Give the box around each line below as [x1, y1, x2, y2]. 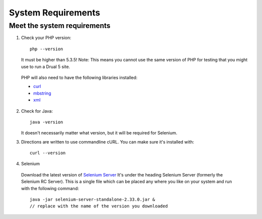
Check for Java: [21, 108, 53, 114]
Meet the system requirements [9, 21, 111, 30]
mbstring [33, 90, 51, 96]
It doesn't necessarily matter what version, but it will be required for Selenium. [21, 130, 178, 136]
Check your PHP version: [21, 35, 71, 41]
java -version [30, 119, 63, 125]
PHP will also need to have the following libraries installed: [21, 74, 138, 80]
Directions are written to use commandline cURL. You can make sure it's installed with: [21, 139, 194, 145]
